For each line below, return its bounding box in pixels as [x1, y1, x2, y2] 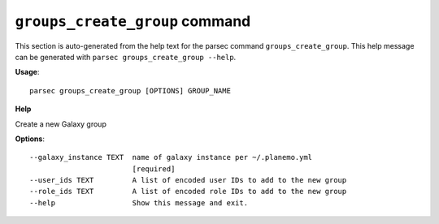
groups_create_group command [15, 12, 251, 30]
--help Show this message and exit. [29, 198, 248, 207]
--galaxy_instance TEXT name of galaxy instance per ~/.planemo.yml [29, 153, 313, 162]
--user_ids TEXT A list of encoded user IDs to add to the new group [29, 175, 347, 185]
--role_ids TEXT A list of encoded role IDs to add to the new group [29, 187, 347, 196]
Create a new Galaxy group [15, 118, 107, 129]
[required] [132, 164, 176, 174]
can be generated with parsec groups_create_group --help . [15, 52, 237, 62]
